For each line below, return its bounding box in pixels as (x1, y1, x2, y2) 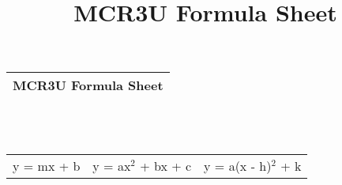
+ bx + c (140, 156, 192, 175)
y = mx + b (13, 156, 81, 175)
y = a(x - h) (204, 156, 272, 175)
